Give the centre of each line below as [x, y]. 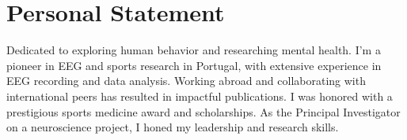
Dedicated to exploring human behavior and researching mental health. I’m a [194, 50]
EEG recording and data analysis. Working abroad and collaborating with [186, 81]
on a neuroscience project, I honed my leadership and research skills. [173, 127]
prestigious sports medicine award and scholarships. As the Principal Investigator [203, 111]
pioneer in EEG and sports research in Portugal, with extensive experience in [194, 65]
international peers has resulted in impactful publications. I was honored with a [200, 96]
